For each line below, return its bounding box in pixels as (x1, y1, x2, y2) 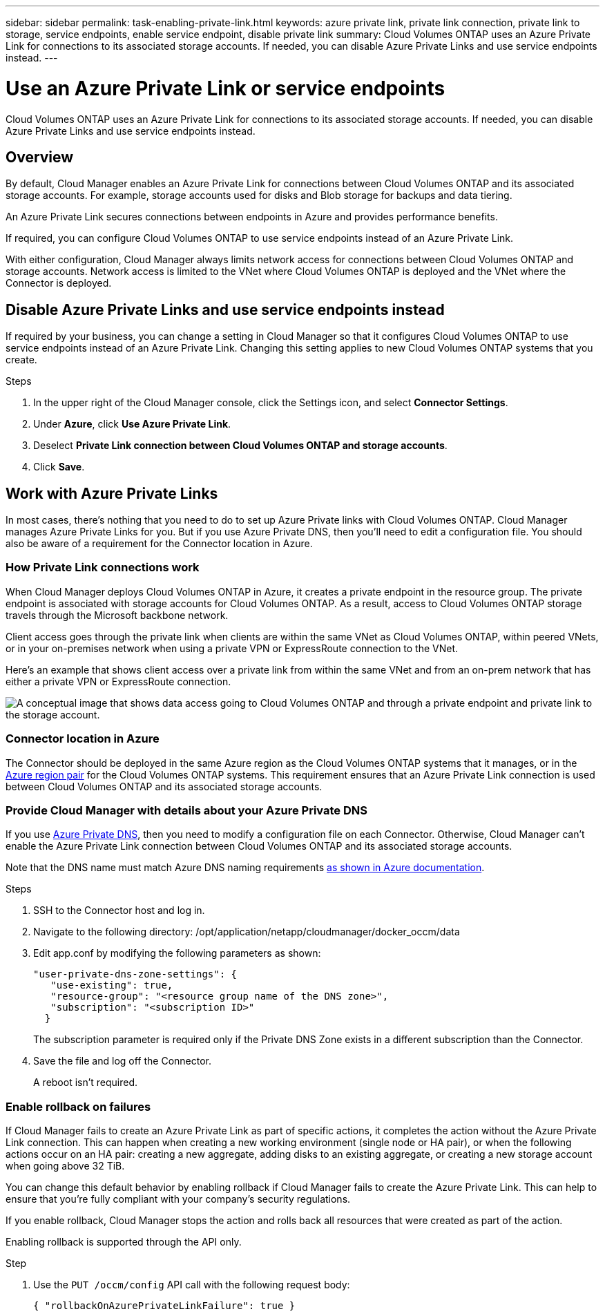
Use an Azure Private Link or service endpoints (6, 76, 445, 100)
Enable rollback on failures (6, 1099, 151, 1114)
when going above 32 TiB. (6, 1160, 125, 1172)
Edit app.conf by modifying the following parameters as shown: (33, 947, 321, 960)
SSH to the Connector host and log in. (33, 904, 205, 917)
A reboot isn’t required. (33, 1076, 138, 1089)
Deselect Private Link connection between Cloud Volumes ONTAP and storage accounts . (33, 439, 448, 452)
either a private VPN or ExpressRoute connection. (6, 675, 231, 687)
